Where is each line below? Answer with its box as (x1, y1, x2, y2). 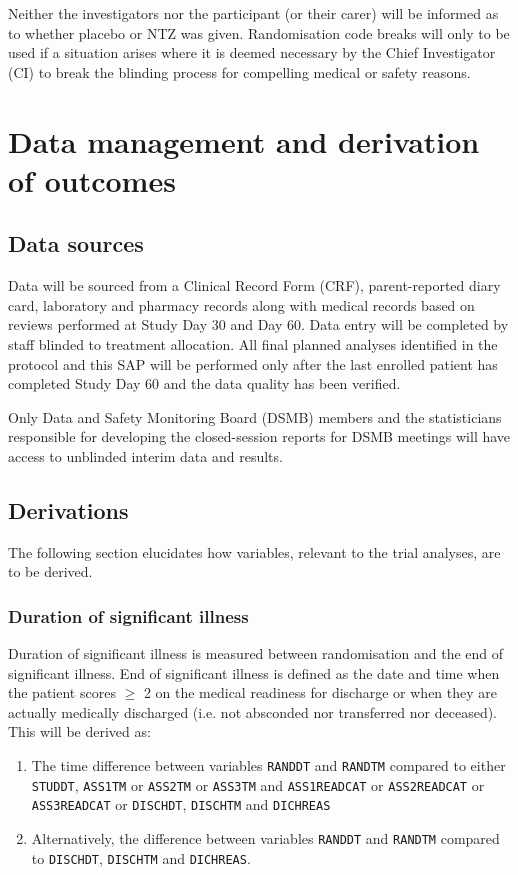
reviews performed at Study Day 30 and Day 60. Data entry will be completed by (8, 314, 509, 335)
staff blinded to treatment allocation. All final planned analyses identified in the (8, 333, 498, 354)
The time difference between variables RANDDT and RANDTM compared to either (31, 755, 506, 776)
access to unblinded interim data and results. (8, 445, 283, 466)
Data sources (8, 228, 144, 259)
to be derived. (8, 561, 93, 582)
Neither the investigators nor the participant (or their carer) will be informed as (8, 3, 499, 23)
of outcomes (8, 159, 176, 200)
